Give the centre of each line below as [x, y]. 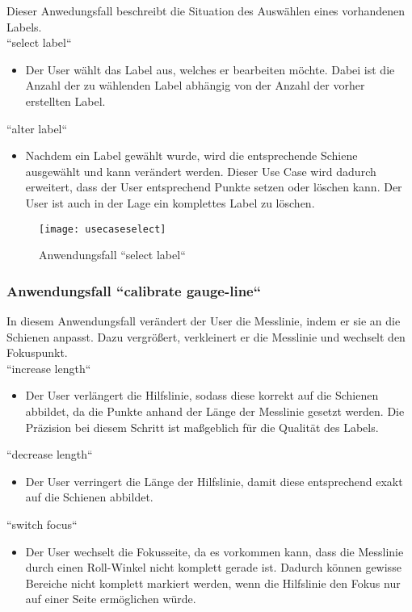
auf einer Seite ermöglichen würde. [111, 599]
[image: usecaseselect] [103, 229]
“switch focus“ [42, 524]
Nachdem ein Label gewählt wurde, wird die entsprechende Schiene [191, 155]
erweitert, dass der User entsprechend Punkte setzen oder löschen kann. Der [214, 187]
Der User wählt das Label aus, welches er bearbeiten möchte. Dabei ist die [210, 69]
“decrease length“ [50, 454]
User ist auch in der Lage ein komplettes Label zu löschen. [170, 202]
